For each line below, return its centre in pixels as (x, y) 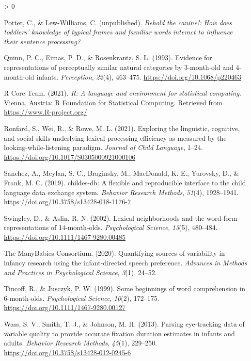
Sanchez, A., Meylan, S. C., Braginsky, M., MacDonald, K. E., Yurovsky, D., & (122, 173)
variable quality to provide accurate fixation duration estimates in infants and (119, 333)
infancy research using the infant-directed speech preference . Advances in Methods (125, 263)
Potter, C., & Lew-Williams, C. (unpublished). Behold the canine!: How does (118, 22)
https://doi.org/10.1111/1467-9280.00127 (65, 307)
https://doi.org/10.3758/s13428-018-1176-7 (67, 202)
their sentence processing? (42, 41)
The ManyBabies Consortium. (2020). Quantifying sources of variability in (115, 253)
